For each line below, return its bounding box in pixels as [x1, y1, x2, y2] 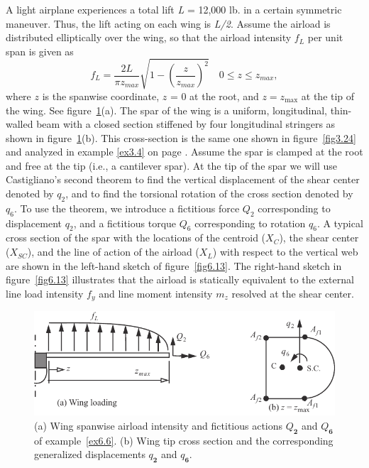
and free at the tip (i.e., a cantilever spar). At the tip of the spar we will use [6, 158, 338, 173]
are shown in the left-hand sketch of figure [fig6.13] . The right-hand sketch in [6, 258, 342, 273]
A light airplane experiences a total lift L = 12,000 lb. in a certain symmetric [6, 2, 342, 16]
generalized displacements [34, 447, 145, 462]
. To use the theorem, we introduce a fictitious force [13, 200, 240, 215]
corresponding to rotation [194, 215, 306, 230]
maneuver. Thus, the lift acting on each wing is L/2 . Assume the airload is [6, 16, 331, 31]
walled [6, 116, 33, 131]
